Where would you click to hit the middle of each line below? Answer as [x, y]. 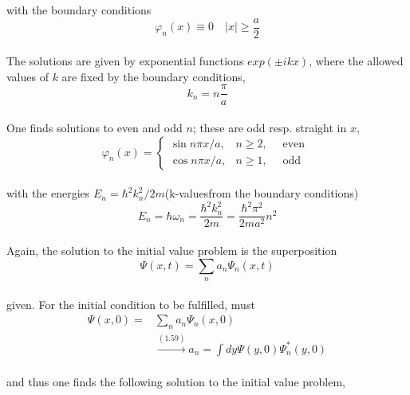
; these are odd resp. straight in [270, 128]
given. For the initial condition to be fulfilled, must [131, 304]
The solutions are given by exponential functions [125, 61]
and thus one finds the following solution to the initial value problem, [176, 382]
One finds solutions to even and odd [95, 128]
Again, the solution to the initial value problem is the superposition [172, 250]
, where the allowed [356, 61]
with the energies [48, 193]
